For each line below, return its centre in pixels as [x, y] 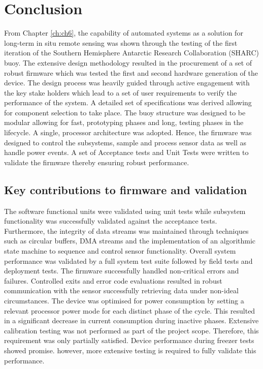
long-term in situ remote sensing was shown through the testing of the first [121, 42]
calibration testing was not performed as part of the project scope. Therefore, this [131, 330]
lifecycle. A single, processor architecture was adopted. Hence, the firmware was [128, 132]
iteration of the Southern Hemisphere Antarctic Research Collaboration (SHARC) [132, 53]
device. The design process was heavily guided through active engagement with [127, 83]
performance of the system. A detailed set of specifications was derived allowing [128, 102]
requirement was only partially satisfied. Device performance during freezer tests [129, 340]
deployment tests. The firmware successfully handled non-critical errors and [122, 271]
